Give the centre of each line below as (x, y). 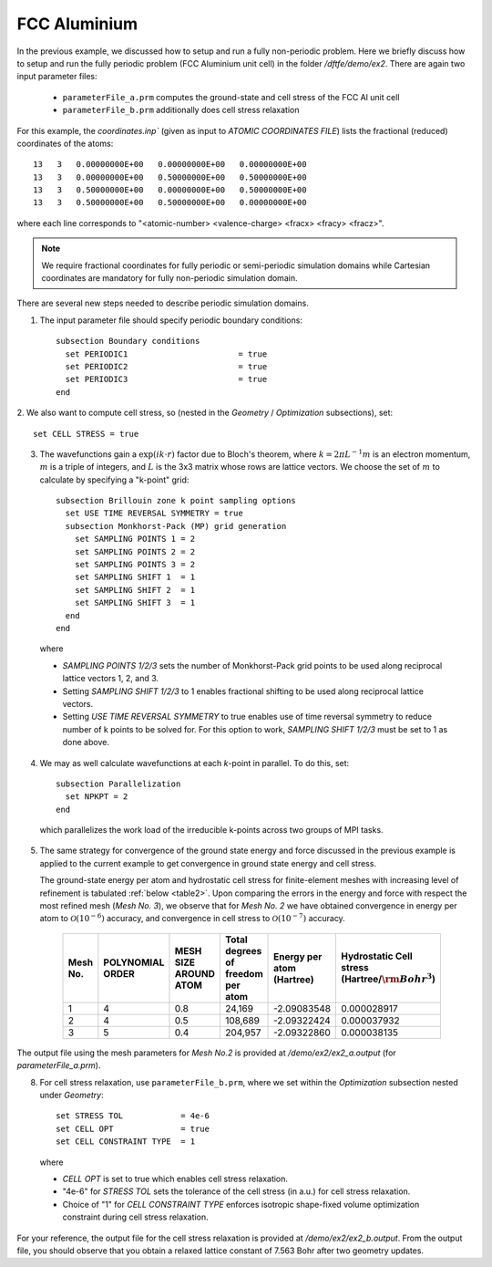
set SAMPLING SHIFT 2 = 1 (135, 590)
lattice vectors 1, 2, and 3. (111, 679)
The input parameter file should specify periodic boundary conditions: (171, 320)
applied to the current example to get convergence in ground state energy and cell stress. (208, 863)
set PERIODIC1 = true (166, 354)
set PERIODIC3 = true (166, 379)
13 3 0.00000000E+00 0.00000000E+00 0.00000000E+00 (170, 165)
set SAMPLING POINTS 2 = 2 (135, 551)
